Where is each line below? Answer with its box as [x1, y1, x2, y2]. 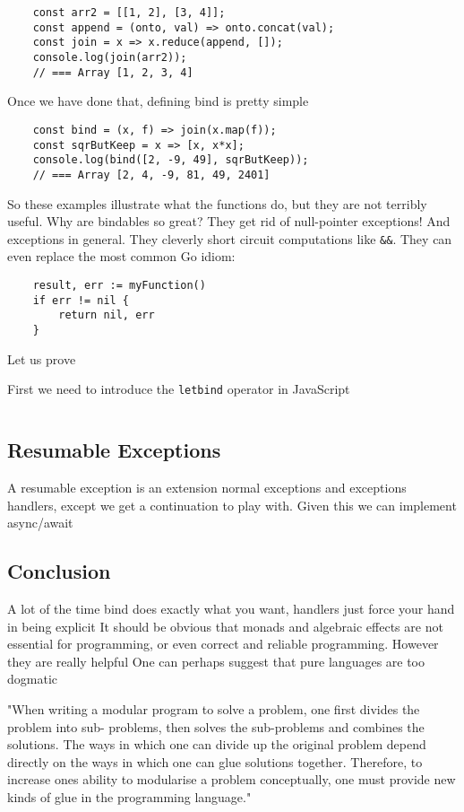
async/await [7, 513, 73, 532]
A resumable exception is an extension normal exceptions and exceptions [7, 478, 407, 497]
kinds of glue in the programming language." [7, 787, 252, 806]
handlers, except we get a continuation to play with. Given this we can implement [7, 495, 457, 514]
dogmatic [7, 669, 57, 688]
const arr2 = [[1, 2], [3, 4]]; [32, 6, 226, 19]
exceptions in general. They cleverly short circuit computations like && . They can [7, 229, 452, 248]
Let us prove [7, 349, 76, 368]
